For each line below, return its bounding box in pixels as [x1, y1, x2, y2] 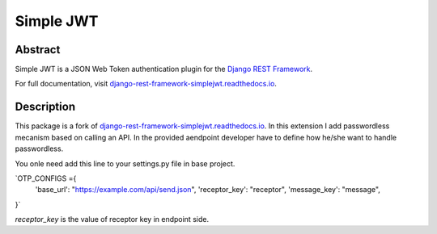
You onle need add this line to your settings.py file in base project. [15, 158, 235, 169]
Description [15, 100, 76, 114]
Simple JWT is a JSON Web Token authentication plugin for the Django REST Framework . [15, 65, 313, 74]
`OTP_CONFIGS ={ [15, 173, 77, 183]
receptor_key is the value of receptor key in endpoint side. [15, 215, 210, 224]
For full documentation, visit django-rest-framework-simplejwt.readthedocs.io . [15, 79, 277, 89]
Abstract [15, 43, 61, 56]
